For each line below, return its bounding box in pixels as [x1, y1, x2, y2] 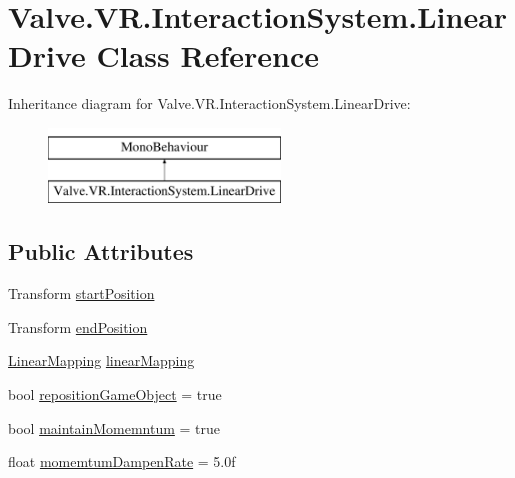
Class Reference [96, 35, 319, 76]
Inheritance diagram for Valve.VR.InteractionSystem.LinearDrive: [8, 93, 411, 114]
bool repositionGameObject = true [8, 384, 222, 405]
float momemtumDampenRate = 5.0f [8, 451, 236, 472]
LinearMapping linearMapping [8, 350, 195, 371]
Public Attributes [8, 236, 194, 267]
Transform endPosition [8, 316, 148, 337]
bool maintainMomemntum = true [8, 417, 221, 438]
